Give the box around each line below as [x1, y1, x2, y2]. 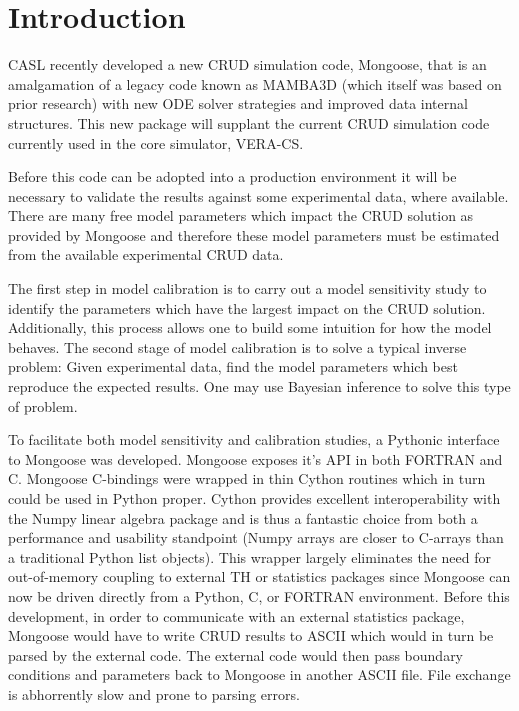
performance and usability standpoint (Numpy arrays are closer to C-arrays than [8, 527, 504, 548]
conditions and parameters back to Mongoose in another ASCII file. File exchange [8, 664, 511, 685]
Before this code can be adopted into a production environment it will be [8, 166, 457, 187]
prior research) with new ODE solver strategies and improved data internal [8, 93, 468, 114]
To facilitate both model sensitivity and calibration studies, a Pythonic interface [8, 429, 500, 450]
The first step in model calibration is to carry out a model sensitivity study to [8, 278, 487, 299]
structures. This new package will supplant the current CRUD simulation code [8, 112, 490, 133]
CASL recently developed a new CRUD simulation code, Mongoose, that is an [8, 54, 487, 75]
